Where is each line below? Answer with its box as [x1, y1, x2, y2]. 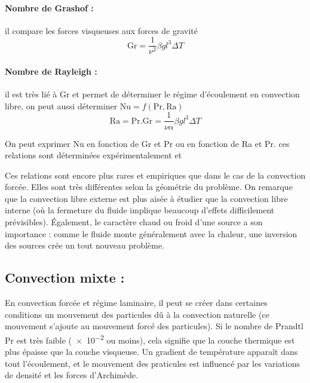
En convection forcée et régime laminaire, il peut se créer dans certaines [5, 296, 268, 309]
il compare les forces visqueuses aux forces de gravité [5, 24, 198, 36]
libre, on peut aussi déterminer [5, 99, 118, 112]
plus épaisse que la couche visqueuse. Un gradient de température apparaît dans [5, 345, 298, 358]
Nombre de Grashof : [5, 1, 94, 14]
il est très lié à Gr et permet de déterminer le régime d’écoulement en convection [5, 88, 300, 100]
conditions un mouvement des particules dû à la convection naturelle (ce [5, 308, 269, 320]
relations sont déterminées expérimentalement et [5, 149, 182, 161]
